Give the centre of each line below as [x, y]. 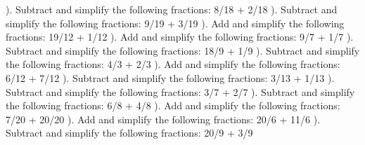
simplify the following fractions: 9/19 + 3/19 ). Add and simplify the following [175, 23]
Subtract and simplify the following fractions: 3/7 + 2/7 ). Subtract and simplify [180, 91]
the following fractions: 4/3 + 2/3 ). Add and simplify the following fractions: [173, 64]
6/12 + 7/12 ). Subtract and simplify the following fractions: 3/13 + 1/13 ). [170, 77]
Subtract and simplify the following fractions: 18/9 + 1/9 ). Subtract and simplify [183, 50]
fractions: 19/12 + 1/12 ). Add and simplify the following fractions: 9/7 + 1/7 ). [180, 37]
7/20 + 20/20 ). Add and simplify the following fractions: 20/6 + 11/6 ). [163, 119]
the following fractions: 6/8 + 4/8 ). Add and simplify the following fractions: [173, 105]
